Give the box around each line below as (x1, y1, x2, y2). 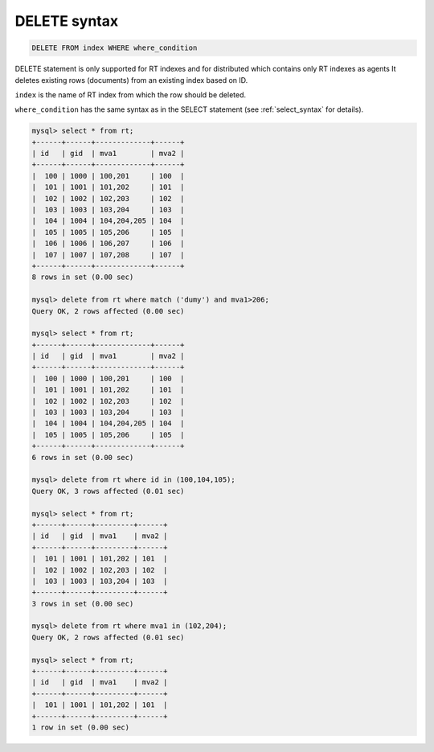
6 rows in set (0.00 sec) (31, 453, 134, 462)
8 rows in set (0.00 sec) (31, 273, 134, 281)
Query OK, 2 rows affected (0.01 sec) (31, 632, 185, 642)
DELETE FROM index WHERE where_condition (31, 43, 198, 52)
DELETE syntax (14, 12, 119, 30)
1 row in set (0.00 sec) (31, 722, 130, 732)
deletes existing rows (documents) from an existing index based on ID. (14, 75, 248, 84)
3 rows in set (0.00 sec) (31, 599, 134, 608)
